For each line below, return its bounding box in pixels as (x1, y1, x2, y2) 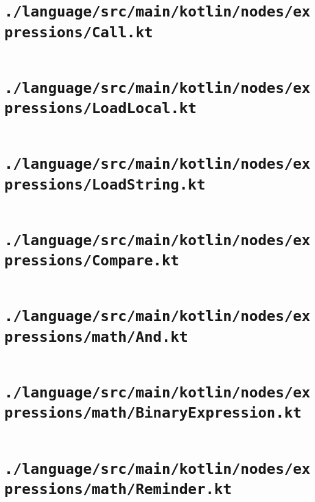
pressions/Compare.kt (4, 252, 179, 270)
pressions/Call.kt (4, 23, 153, 41)
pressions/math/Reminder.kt (4, 480, 232, 498)
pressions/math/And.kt (4, 328, 188, 345)
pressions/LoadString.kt (4, 175, 206, 193)
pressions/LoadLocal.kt (4, 100, 197, 117)
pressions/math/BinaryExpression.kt (4, 404, 302, 422)
